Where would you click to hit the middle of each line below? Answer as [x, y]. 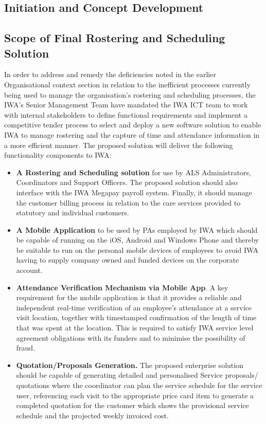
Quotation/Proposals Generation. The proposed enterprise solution [130, 365]
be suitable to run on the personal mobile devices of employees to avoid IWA [137, 250]
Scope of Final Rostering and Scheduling [115, 38]
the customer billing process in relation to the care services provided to [128, 202]
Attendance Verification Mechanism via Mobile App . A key [122, 287]
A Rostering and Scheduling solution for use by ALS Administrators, [134, 172]
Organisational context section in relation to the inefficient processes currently [127, 84]
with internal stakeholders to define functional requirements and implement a [126, 114]
